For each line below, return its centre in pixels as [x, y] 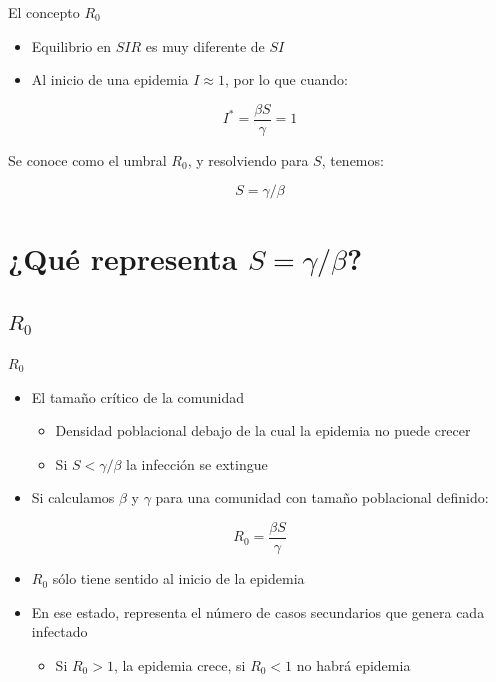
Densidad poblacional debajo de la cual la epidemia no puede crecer [263, 430]
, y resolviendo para [248, 159]
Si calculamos [73, 497]
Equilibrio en [71, 45]
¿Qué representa [123, 257]
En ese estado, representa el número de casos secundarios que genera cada [258, 611]
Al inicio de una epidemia [110, 79]
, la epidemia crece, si [179, 664]
